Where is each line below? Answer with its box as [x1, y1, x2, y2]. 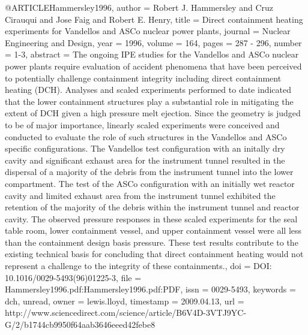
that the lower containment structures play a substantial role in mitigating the [5, 95, 294, 107]
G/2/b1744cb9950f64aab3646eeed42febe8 [5, 318, 156, 331]
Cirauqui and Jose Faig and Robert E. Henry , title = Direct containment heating [5, 13, 303, 25]
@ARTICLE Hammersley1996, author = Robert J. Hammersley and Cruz [5, 1, 273, 13]
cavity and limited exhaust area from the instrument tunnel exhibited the [5, 189, 276, 201]
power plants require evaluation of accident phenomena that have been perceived [5, 59, 302, 72]
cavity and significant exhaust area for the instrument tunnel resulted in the [5, 153, 285, 166]
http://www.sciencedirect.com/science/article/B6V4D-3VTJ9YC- [5, 306, 247, 319]
